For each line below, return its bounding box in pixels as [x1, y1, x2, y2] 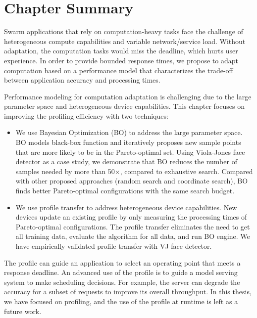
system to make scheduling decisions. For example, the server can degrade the [4, 276, 240, 287]
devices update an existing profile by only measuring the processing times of [15, 212, 247, 222]
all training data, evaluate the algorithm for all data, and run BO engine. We [15, 231, 250, 241]
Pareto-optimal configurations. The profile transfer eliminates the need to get [15, 221, 250, 231]
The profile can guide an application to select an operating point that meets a [4, 257, 241, 268]
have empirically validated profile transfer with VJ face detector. [15, 241, 212, 251]
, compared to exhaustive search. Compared [120, 166, 253, 176]
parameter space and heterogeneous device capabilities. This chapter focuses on [4, 101, 245, 111]
